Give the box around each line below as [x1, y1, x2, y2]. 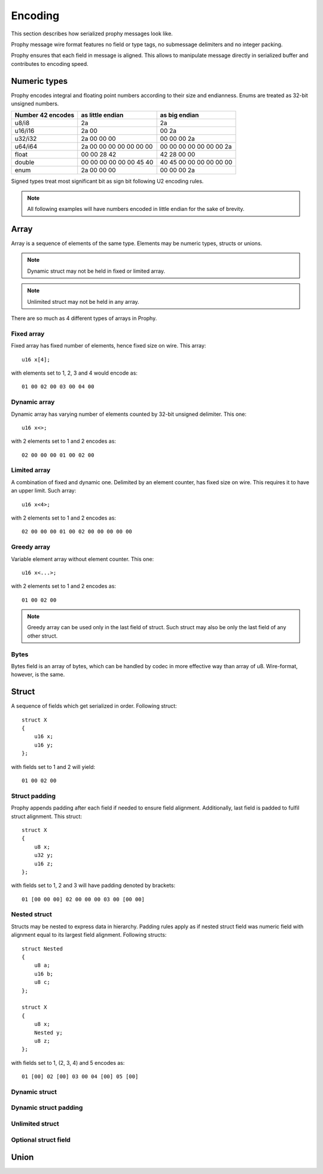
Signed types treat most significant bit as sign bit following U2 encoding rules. [11, 177, 204, 185]
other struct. [27, 632, 58, 639]
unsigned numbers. [11, 100, 59, 107]
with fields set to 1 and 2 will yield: [11, 763, 96, 770]
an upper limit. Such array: [11, 487, 77, 494]
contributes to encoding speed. [11, 60, 89, 67]
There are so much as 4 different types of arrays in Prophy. [11, 315, 157, 322]
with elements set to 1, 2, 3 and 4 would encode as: [11, 369, 138, 376]
